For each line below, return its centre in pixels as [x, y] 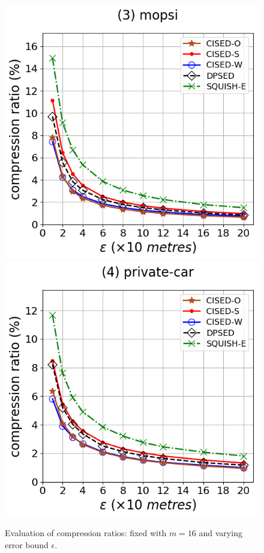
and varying [220, 533]
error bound [27, 544]
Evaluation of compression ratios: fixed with [86, 533]
